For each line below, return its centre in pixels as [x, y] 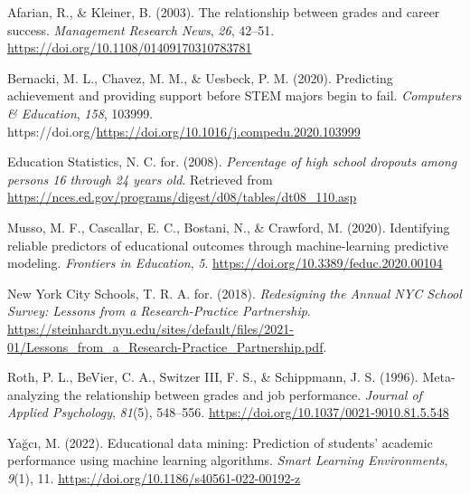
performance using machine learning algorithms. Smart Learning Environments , [228, 460]
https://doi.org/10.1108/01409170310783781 [130, 47]
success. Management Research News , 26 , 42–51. [141, 29]
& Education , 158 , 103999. [80, 113]
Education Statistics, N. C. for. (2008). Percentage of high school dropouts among [232, 161]
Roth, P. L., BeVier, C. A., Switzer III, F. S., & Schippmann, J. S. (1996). [213, 377]
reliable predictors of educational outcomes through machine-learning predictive [228, 245]
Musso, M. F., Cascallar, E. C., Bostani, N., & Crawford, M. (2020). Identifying [229, 227]
